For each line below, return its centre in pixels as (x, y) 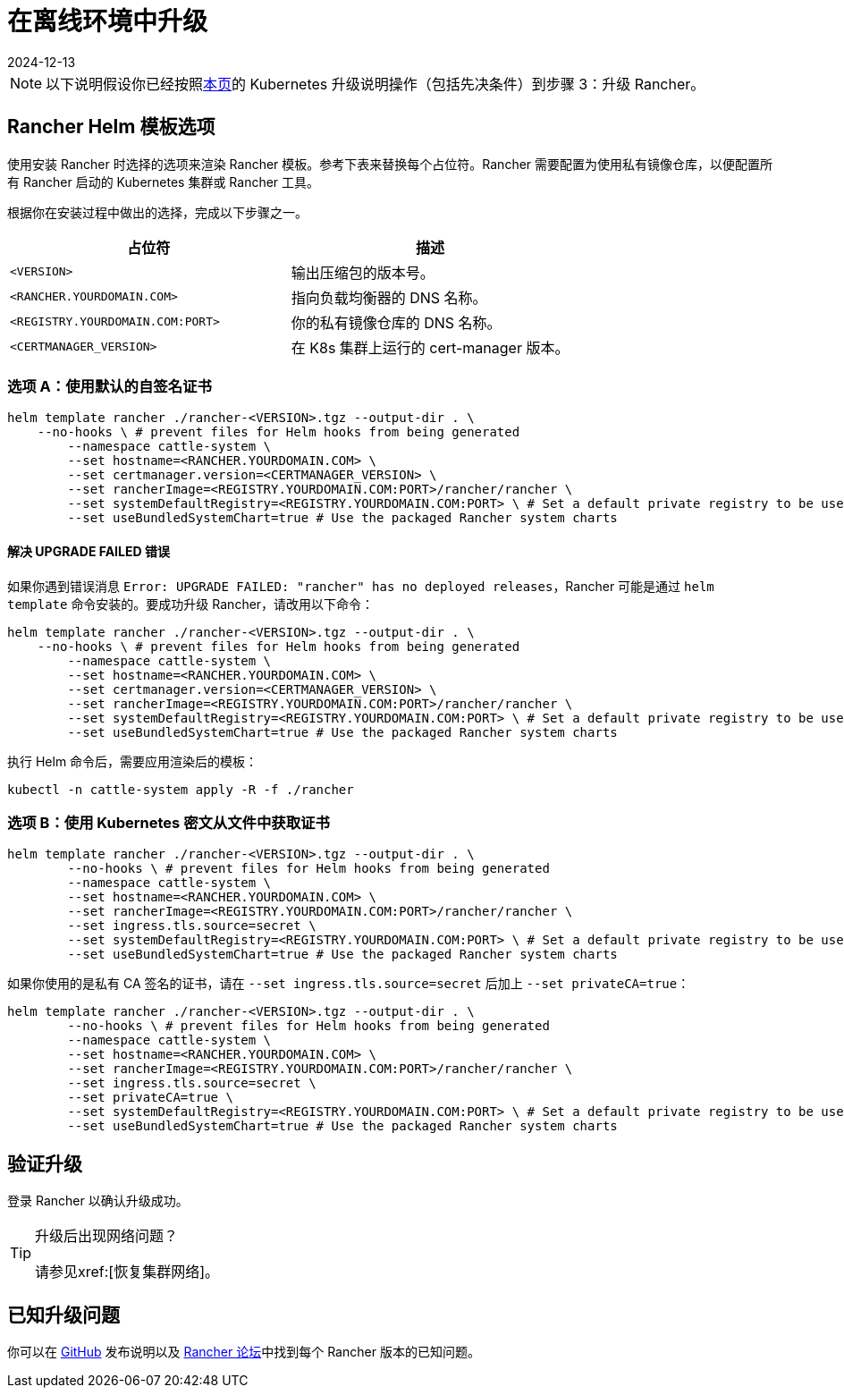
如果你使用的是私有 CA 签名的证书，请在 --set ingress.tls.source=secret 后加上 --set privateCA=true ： (349, 984)
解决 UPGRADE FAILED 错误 (89, 551)
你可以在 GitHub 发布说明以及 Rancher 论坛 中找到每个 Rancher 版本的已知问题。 (244, 1352)
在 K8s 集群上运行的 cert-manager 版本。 (430, 347)
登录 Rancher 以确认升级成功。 (98, 1201)
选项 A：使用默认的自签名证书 (110, 386)
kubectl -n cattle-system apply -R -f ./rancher (181, 789)
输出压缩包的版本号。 (363, 272)
